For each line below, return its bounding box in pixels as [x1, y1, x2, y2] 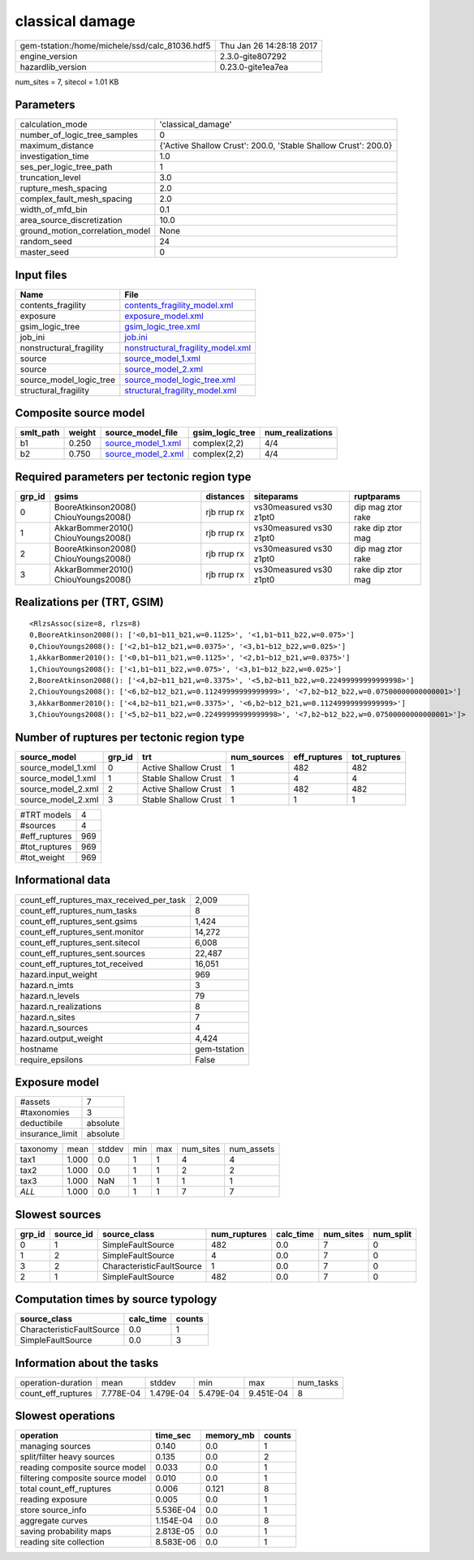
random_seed [19, 236, 72, 247]
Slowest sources [15, 1207, 101, 1221]
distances [205, 491, 245, 502]
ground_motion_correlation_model [19, 226, 151, 237]
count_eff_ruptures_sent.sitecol [19, 937, 140, 948]
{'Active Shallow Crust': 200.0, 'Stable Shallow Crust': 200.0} [159, 140, 393, 152]
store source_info [19, 1505, 87, 1516]
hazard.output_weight [19, 1033, 103, 1044]
